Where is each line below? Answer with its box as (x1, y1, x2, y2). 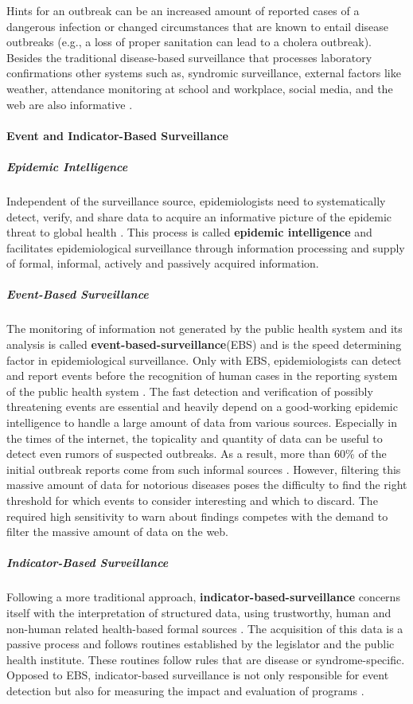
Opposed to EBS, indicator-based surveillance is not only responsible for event (6, 667, 389, 683)
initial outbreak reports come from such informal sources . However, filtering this (6, 460, 401, 477)
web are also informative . (6, 96, 133, 112)
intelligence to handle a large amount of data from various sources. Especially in (6, 414, 398, 430)
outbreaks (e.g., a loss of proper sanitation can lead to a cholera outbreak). (6, 33, 372, 50)
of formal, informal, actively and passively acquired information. (6, 255, 319, 272)
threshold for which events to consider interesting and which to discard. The (6, 491, 378, 508)
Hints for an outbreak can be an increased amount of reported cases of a (6, 2, 360, 18)
